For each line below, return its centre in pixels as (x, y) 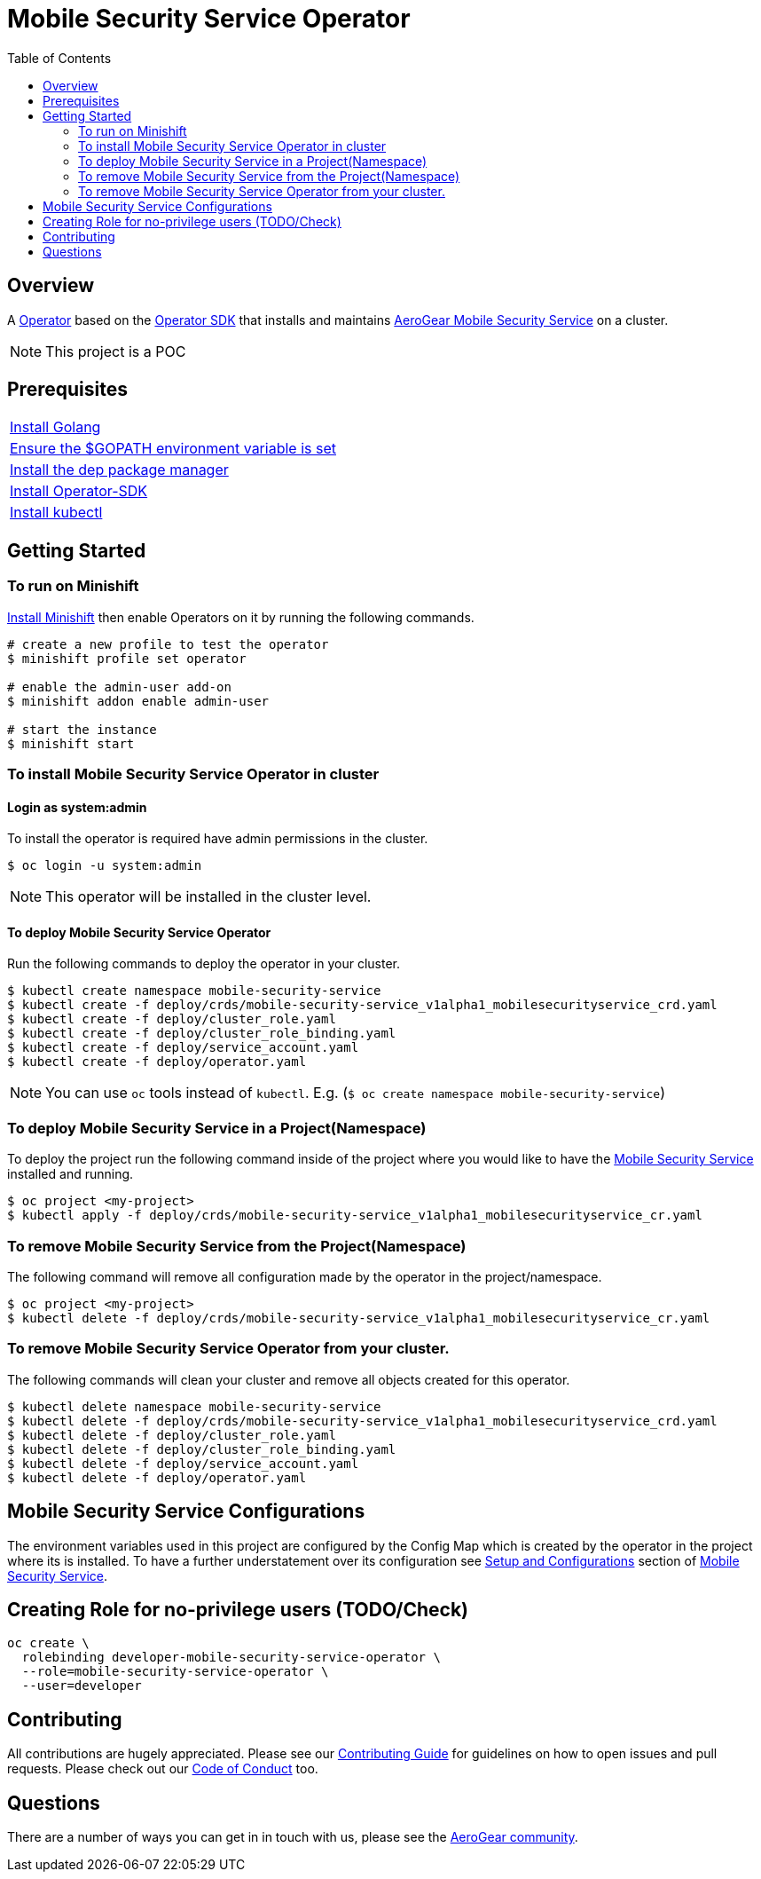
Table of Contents (59, 58)
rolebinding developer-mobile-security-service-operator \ (231, 1658)
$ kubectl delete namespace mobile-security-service (194, 1406)
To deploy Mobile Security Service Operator (139, 932)
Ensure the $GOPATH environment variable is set (173, 449)
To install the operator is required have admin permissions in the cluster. (218, 839)
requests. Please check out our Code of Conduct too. (163, 1769)
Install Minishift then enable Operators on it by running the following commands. (241, 617)
